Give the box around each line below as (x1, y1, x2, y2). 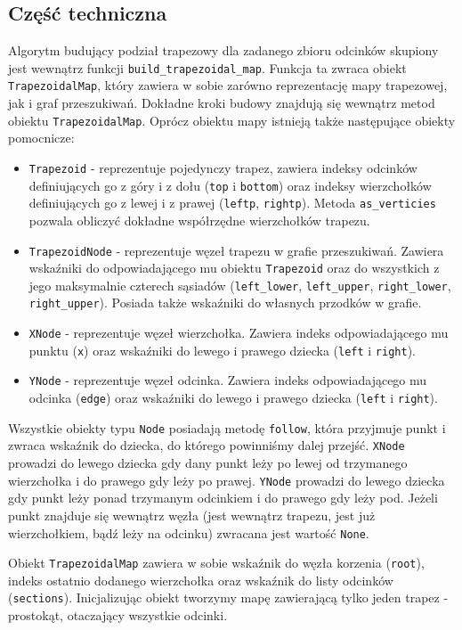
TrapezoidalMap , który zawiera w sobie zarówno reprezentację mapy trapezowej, (8, 76, 448, 94)
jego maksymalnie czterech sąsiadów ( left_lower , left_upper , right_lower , (28, 275, 451, 294)
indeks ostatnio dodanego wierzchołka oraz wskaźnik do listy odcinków (8, 570, 393, 589)
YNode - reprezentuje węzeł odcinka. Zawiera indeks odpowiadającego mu (28, 371, 427, 389)
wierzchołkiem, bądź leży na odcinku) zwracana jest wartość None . (8, 523, 369, 542)
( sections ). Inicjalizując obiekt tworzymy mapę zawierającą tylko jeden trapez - (8, 588, 449, 607)
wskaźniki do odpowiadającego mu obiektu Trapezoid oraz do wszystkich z (28, 258, 440, 277)
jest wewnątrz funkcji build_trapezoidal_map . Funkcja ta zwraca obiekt (8, 58, 407, 77)
